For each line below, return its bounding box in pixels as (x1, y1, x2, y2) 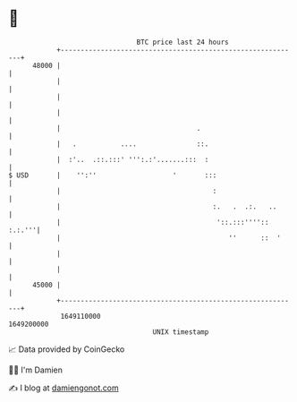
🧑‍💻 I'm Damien (8, 364, 64, 375)
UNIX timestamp (152, 327, 209, 337)
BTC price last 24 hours (136, 38, 229, 47)
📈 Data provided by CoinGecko (8, 344, 125, 355)
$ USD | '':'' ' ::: (8, 170, 217, 180)
